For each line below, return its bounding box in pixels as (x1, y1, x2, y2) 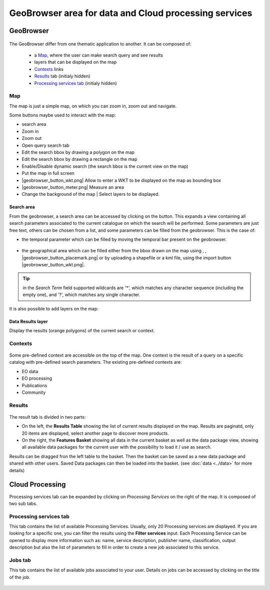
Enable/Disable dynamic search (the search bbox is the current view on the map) (21, 163, 188, 169)
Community (21, 389, 46, 395)
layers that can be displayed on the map (34, 59, 117, 65)
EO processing (21, 375, 52, 382)
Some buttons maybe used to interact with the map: (9, 112, 116, 118)
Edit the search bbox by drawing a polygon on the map (21, 149, 135, 155)
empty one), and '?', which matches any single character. (22, 292, 140, 298)
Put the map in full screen (21, 170, 75, 176)
